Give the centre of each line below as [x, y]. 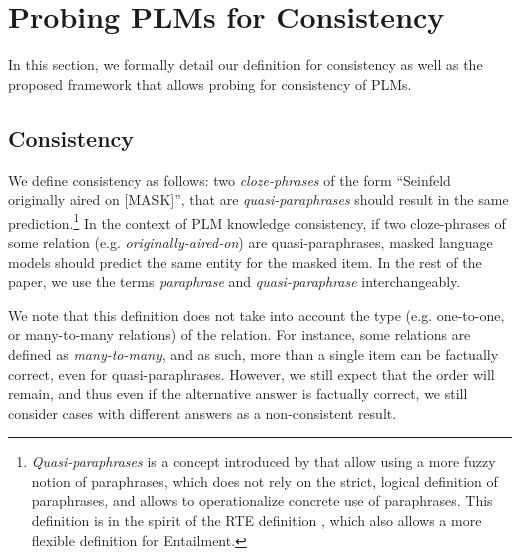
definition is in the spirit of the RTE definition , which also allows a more [256, 520]
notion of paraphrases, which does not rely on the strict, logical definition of [264, 480]
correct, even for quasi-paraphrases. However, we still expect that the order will [251, 373]
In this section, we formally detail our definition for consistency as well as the [245, 64]
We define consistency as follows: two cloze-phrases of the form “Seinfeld [229, 179]
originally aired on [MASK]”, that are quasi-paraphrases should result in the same [258, 199]
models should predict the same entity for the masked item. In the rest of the [245, 261]
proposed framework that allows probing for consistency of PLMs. [210, 83]
